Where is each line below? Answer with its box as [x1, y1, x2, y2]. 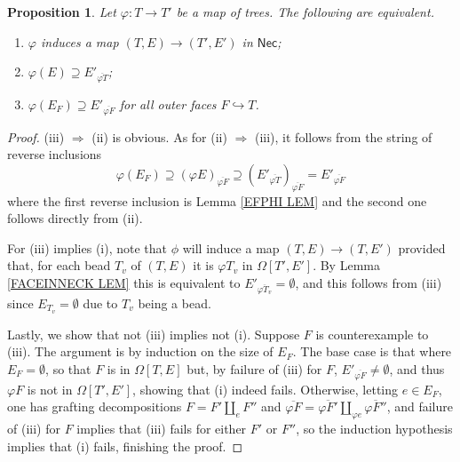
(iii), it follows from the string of [254, 127, 432, 146]
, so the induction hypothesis [296, 418, 453, 437]
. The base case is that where [292, 342, 452, 361]
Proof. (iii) [7, 127, 65, 146]
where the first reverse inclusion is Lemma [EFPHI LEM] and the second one [7, 191, 427, 210]
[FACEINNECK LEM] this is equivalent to [7, 274, 241, 292]
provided [398, 238, 446, 257]
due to [83, 293, 118, 312]
